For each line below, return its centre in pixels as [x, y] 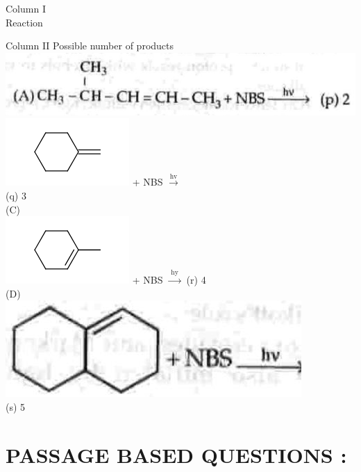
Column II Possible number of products [90, 46]
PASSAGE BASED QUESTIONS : [176, 454]
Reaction [24, 22]
